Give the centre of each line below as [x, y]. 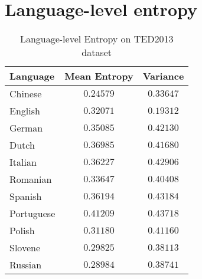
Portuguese [32, 214]
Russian [26, 265]
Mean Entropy [99, 76]
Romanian [31, 179]
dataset [97, 52]
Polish [22, 231]
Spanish [26, 196]
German [26, 128]
